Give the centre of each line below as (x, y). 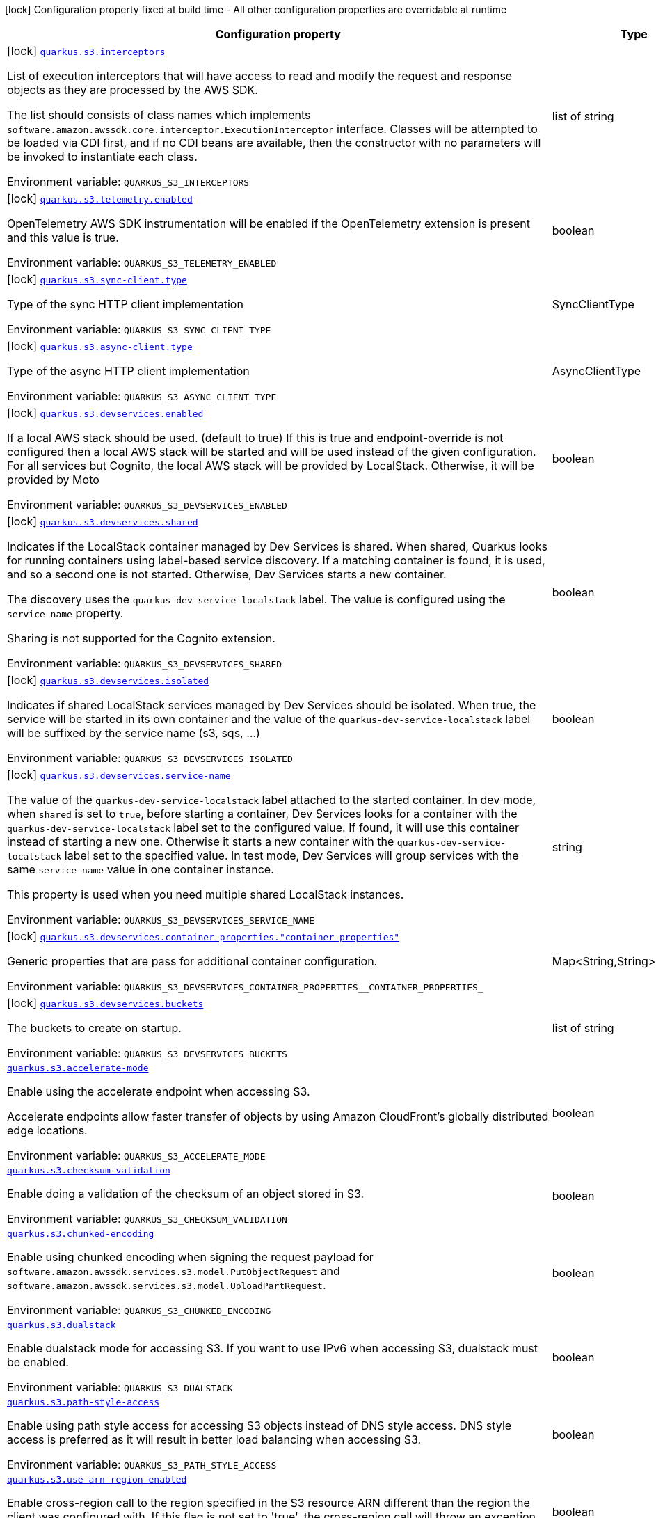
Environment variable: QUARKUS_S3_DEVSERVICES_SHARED (145, 663)
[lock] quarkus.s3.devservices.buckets (105, 1003)
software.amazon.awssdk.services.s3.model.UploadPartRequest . (167, 1285)
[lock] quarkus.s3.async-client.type (100, 346)
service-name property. (65, 613)
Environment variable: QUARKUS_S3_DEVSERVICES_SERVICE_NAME (161, 919)
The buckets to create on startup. (94, 1028)
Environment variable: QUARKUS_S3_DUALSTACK (120, 1387)
